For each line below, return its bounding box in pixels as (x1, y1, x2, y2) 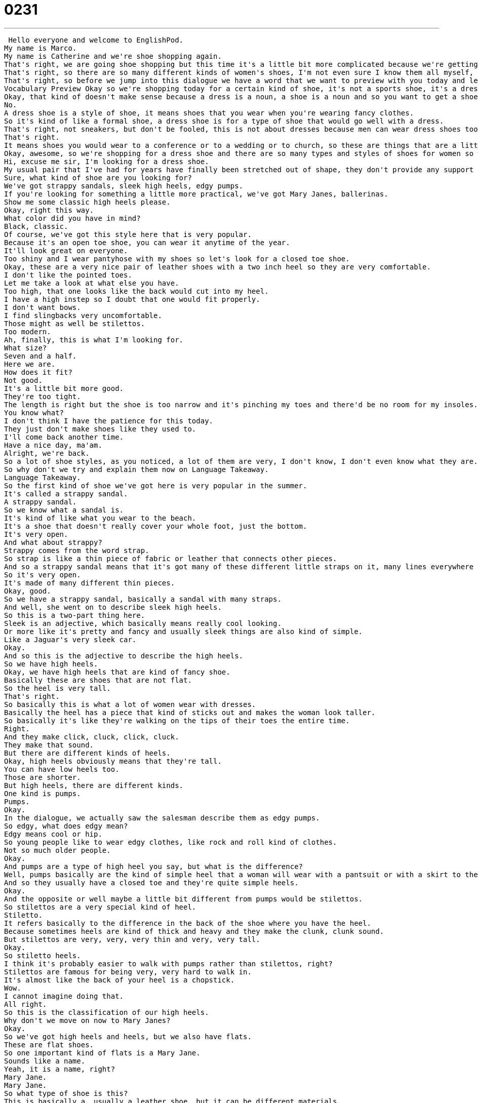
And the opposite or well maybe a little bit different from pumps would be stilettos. (4, 894, 363, 903)
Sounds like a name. (4, 1056, 86, 1065)
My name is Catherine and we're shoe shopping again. (4, 52, 222, 60)
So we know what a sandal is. (4, 505, 124, 514)
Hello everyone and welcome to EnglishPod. (8, 35, 184, 44)
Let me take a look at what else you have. (4, 279, 179, 287)
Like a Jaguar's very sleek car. (4, 635, 137, 644)
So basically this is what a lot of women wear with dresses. (4, 700, 256, 708)
